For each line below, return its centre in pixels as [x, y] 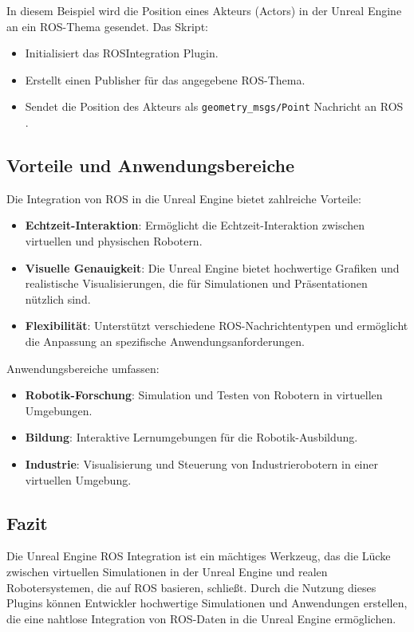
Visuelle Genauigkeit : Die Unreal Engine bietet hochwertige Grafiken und [212, 267]
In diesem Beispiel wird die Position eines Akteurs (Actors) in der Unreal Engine [204, 10]
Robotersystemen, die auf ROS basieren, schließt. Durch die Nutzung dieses [191, 587]
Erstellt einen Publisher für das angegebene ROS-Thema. [165, 79]
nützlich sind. [58, 298]
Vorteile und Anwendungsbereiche [151, 165]
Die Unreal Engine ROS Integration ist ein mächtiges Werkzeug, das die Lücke [199, 556]
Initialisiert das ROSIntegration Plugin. [122, 53]
